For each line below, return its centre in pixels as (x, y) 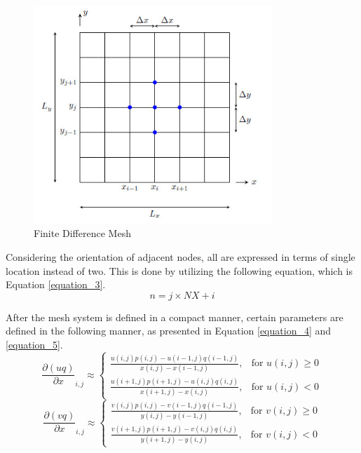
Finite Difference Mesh (82, 233)
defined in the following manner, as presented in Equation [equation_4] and (169, 331)
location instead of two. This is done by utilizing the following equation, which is (179, 270)
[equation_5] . (34, 344)
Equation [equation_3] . (56, 284)
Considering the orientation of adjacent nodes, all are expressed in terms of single (180, 256)
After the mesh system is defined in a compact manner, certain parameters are (175, 317)
